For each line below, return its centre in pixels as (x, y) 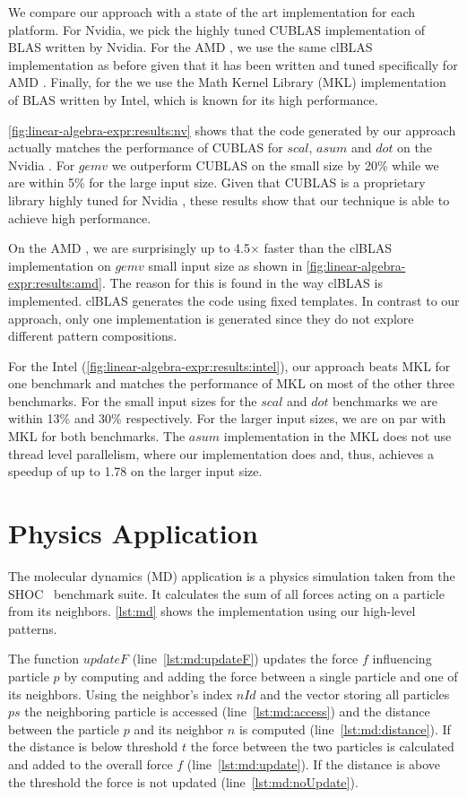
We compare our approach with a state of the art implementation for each (212, 12)
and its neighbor (179, 729)
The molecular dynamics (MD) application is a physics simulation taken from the (232, 575)
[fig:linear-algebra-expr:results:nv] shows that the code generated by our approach (232, 130)
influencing (402, 659)
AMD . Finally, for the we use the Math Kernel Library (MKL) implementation (227, 82)
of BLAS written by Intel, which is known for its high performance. (193, 99)
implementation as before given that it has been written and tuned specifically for (233, 64)
